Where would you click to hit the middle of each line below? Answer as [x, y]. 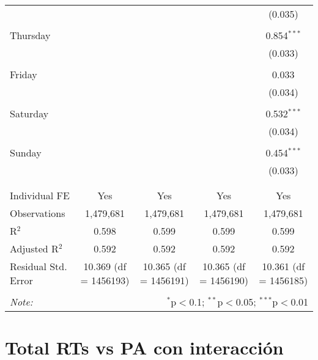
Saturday [29, 113]
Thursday [30, 35]
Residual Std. [39, 266]
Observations [38, 213]
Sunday [26, 152]
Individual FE [40, 195]
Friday [24, 74]
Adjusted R [34, 248]
